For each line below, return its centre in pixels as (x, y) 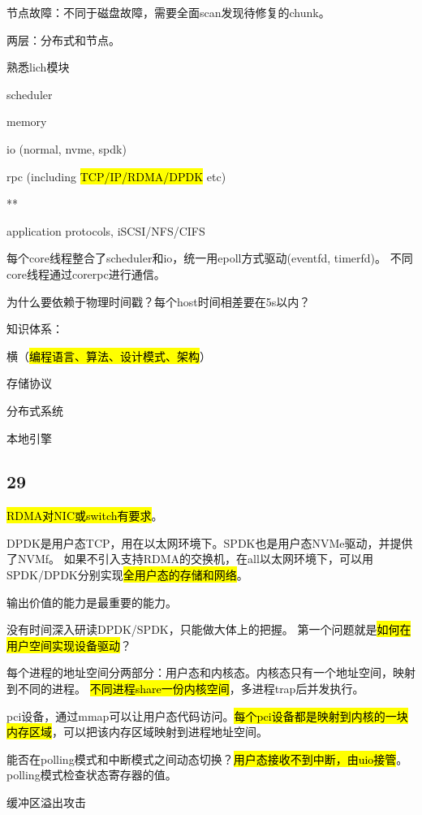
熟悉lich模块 (38, 67)
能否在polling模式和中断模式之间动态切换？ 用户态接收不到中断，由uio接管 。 (207, 759)
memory (27, 121)
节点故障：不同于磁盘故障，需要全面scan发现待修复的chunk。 (168, 12)
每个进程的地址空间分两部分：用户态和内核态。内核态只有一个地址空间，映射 (211, 672)
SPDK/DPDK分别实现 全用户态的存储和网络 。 (127, 575)
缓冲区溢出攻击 (46, 802)
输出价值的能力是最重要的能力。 (92, 602)
